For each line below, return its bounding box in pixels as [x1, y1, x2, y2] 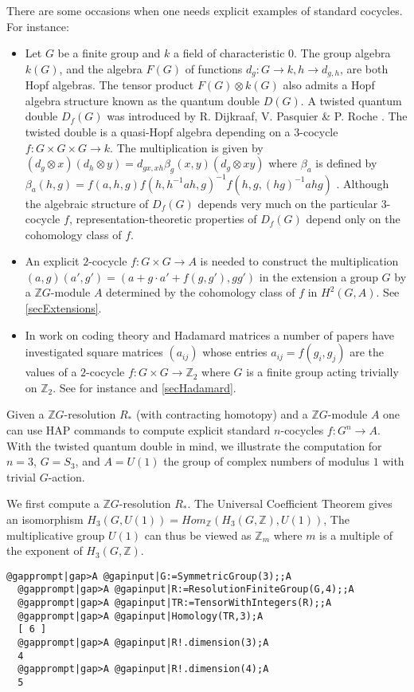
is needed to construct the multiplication [200, 253, 399, 269]
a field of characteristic [173, 45, 285, 61]
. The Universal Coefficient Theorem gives [187, 495, 393, 512]
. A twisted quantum [300, 92, 402, 108]
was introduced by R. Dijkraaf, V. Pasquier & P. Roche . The [107, 108, 408, 124]
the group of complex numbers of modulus [163, 453, 370, 470]
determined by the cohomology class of [106, 284, 295, 301]
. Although [336, 175, 389, 191]
